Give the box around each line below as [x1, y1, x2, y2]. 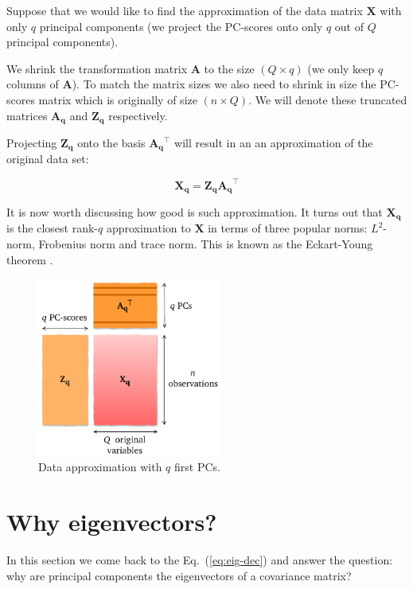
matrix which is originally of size [38, 91, 197, 107]
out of [334, 18, 364, 34]
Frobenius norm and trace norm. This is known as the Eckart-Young [38, 236, 373, 252]
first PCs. [174, 458, 220, 475]
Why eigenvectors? [6, 505, 217, 538]
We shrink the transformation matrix [6, 60, 188, 76]
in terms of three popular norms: [208, 220, 368, 236]
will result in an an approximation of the [174, 135, 373, 151]
